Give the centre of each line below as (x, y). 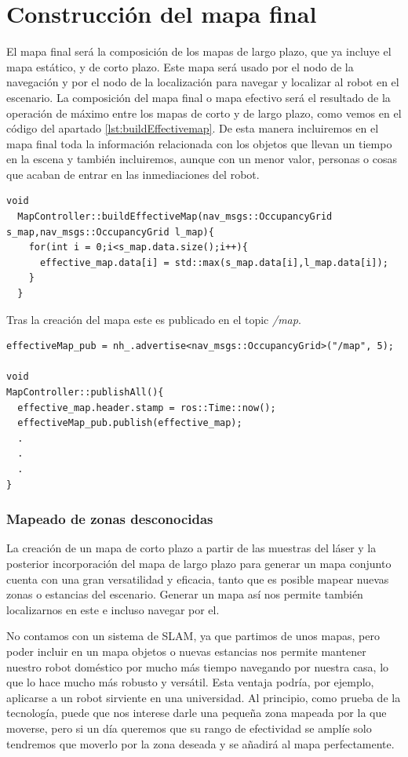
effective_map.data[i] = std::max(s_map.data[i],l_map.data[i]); (214, 262)
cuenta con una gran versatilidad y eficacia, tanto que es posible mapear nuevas (198, 579)
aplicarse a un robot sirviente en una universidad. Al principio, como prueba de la (204, 697)
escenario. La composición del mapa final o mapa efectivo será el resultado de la (199, 97)
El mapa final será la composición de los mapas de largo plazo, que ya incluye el (199, 51)
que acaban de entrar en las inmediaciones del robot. (133, 174)
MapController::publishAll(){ (85, 392)
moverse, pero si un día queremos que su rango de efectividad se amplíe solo (189, 728)
